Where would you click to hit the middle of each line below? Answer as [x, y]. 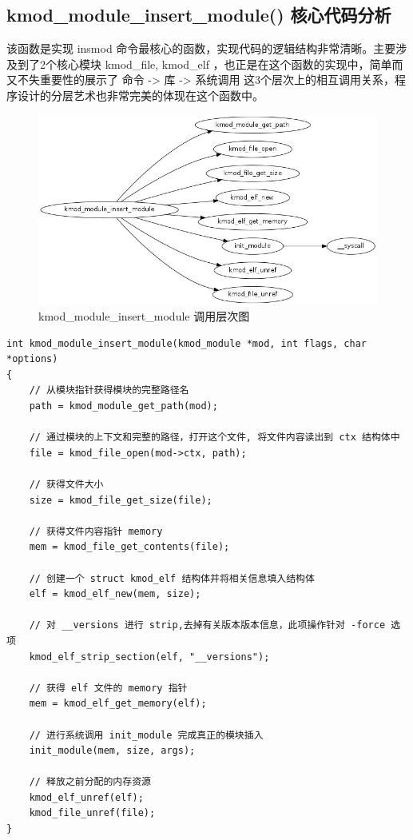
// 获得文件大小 [66, 485]
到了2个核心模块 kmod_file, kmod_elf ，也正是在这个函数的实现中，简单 [205, 64]
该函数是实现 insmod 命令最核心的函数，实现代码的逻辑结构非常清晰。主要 [201, 48]
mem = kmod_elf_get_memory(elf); [118, 704]
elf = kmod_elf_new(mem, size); [115, 594]
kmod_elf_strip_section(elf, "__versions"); [149, 657]
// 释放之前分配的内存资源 [90, 782]
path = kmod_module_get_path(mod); [123, 406]
